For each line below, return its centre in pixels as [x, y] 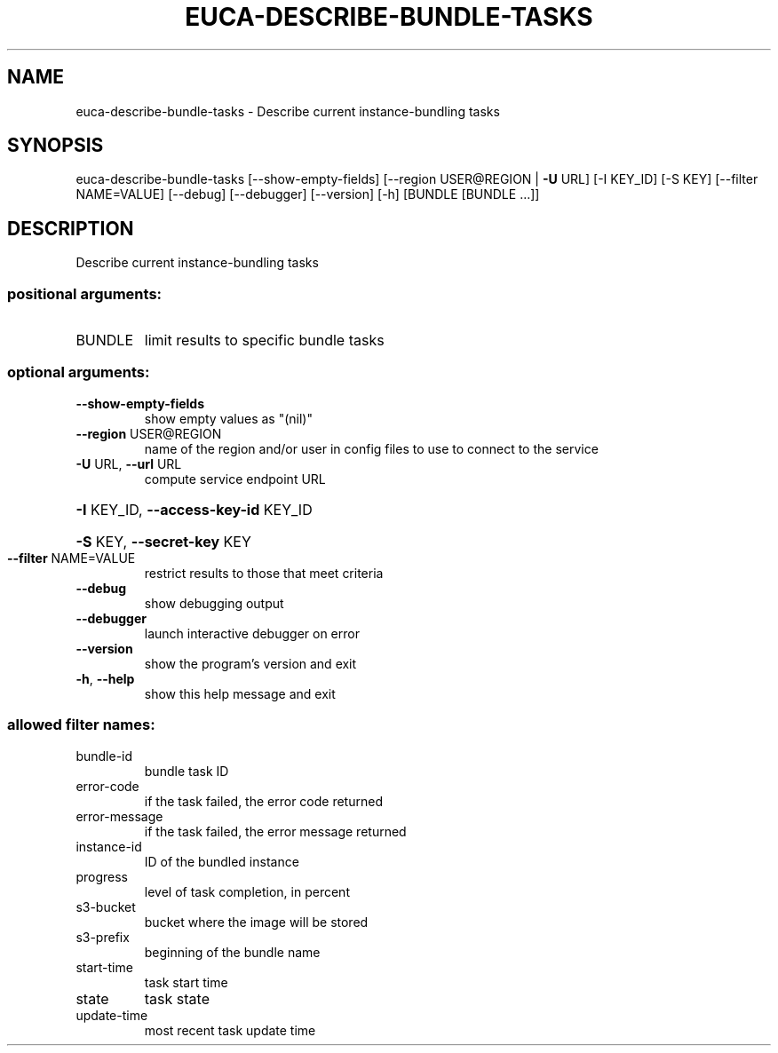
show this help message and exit [240, 693]
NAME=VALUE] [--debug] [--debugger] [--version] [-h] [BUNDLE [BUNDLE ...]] [308, 194]
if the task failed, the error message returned [275, 831]
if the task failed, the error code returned [263, 801]
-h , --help [105, 678]
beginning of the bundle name [232, 952]
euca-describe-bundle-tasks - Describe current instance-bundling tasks [288, 111]
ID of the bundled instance [222, 861]
